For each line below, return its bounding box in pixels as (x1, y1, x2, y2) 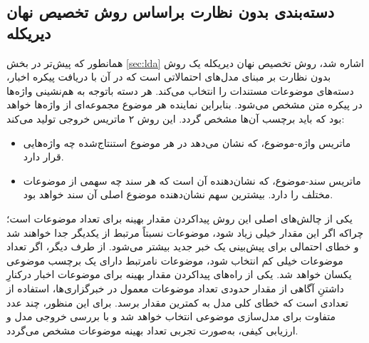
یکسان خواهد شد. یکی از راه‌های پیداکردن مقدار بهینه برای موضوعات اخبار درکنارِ (6, 267, 352, 282)
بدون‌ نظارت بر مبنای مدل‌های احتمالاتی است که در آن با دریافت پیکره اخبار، (6, 69, 331, 84)
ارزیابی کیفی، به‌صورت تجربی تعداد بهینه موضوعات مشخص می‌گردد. (6, 322, 298, 337)
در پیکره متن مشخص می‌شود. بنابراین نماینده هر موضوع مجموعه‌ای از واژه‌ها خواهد (6, 97, 363, 112)
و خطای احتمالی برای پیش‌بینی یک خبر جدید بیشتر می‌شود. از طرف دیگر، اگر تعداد (6, 239, 359, 254)
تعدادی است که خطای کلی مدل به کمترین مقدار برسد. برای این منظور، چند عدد (6, 295, 348, 309)
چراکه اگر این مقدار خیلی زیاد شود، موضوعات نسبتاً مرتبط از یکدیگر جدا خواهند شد (6, 225, 364, 240)
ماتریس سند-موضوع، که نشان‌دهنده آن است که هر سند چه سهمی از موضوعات (23, 173, 361, 188)
